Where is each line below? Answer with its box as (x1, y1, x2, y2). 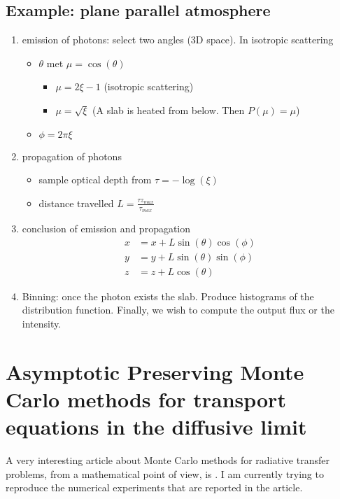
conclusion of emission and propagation (22, 221, 191, 235)
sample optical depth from (38, 172, 152, 187)
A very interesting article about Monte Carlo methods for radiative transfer (6, 452, 330, 467)
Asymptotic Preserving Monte (6, 357, 304, 386)
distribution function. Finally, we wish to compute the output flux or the (22, 302, 334, 317)
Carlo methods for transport (6, 384, 286, 413)
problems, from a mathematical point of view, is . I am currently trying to (6, 466, 324, 481)
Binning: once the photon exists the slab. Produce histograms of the (22, 288, 314, 303)
